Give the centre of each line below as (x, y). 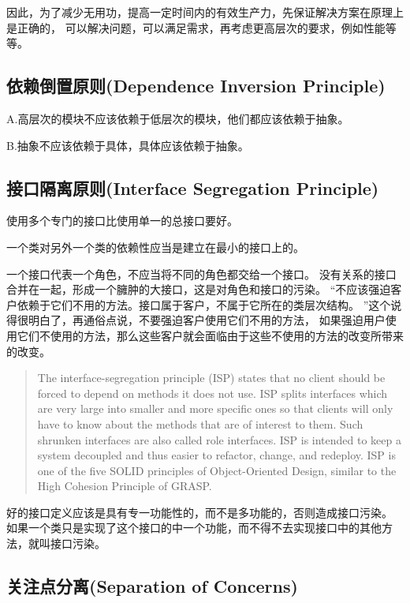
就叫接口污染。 (67, 543)
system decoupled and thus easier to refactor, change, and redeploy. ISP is (216, 455)
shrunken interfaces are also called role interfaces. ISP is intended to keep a (219, 439)
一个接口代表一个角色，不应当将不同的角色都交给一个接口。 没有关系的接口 (201, 273)
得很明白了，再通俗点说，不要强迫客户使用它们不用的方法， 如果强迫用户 (196, 320)
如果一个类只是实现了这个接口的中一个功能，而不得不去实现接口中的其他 (194, 528)
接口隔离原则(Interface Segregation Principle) (193, 187)
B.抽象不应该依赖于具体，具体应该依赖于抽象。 (128, 145)
